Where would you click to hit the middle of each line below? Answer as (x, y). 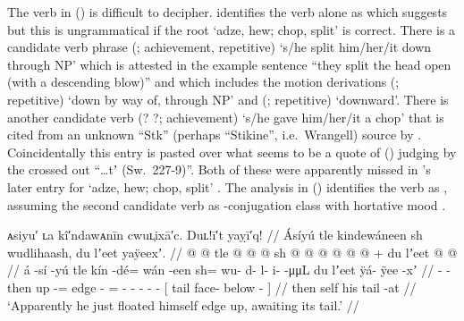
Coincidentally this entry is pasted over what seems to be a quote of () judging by (232, 152)
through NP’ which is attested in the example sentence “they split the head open (229, 64)
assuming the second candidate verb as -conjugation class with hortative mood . (227, 204)
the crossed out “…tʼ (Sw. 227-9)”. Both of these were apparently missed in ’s (219, 169)
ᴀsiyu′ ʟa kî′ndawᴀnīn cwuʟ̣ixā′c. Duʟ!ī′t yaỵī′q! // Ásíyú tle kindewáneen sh (215, 235)
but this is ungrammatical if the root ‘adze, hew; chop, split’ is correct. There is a (232, 29)
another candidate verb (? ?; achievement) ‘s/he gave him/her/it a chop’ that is (226, 117)
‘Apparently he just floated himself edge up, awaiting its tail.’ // (183, 304)
